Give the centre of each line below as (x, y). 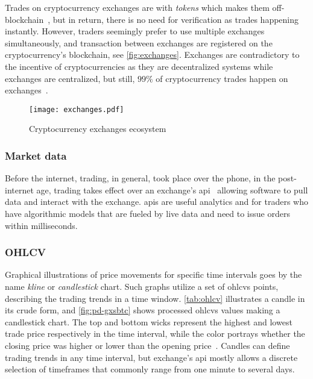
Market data (36, 155)
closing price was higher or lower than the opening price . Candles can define (147, 345)
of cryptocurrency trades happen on (222, 78)
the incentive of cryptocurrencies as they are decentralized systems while (139, 66)
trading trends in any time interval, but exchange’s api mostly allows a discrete (151, 357)
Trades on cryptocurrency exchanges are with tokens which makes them (137, 7)
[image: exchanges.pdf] (77, 109)
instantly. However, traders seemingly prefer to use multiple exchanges (135, 31)
